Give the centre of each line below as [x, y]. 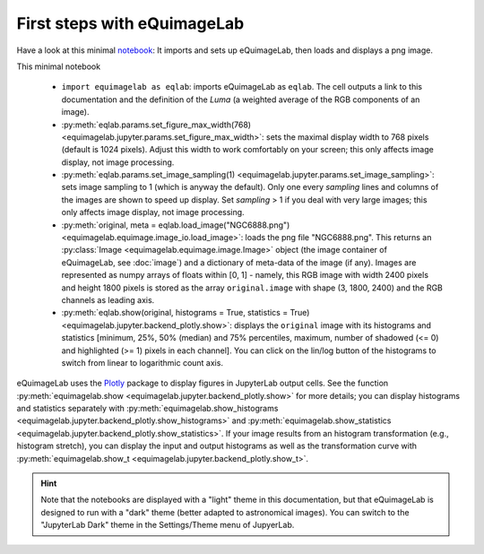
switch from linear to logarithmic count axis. [143, 362]
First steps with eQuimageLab [130, 23]
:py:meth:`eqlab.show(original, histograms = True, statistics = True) [186, 313]
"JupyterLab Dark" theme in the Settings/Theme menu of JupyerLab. [168, 525]
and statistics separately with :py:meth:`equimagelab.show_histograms [147, 409]
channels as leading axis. [108, 299]
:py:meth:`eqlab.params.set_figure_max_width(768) [156, 125]
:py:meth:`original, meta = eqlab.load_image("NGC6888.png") [176, 225]
